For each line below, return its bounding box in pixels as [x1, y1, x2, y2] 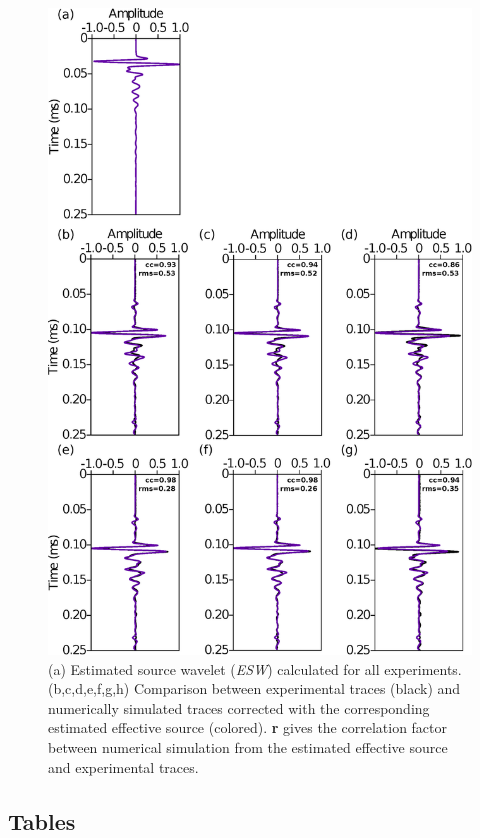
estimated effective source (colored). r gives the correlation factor [48, 717, 448, 738]
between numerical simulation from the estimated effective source [48, 737, 448, 758]
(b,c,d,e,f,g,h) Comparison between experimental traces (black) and [48, 678, 461, 699]
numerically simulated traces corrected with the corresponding [48, 697, 430, 718]
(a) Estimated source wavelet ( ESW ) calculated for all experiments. [48, 658, 462, 679]
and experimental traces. [48, 756, 199, 777]
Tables [8, 805, 76, 836]
